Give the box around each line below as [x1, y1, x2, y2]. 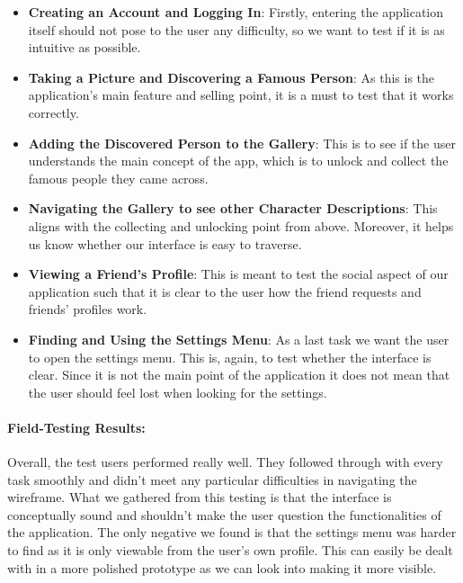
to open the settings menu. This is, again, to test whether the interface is [28, 347, 432, 366]
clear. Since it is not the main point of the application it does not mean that [28, 365, 450, 384]
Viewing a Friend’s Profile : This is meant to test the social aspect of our [28, 265, 449, 283]
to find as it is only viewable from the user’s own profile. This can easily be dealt [7, 541, 453, 560]
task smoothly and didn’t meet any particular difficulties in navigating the [7, 470, 417, 489]
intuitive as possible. [28, 38, 141, 57]
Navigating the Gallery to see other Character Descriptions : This [28, 199, 438, 218]
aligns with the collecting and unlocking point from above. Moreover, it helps [28, 216, 454, 235]
